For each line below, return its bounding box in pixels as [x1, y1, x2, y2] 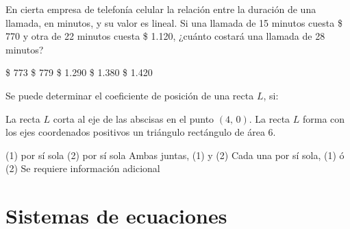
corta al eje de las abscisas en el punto [53, 111, 214, 125]
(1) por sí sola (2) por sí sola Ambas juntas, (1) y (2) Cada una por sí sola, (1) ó [5, 147, 345, 162]
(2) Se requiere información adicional [5, 161, 160, 176]
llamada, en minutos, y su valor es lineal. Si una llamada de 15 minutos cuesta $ [5, 15, 342, 29]
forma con [302, 111, 345, 125]
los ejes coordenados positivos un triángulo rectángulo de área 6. [5, 125, 276, 139]
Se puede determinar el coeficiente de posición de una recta [5, 88, 254, 102]
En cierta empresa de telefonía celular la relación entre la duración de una [5, 2, 316, 16]
